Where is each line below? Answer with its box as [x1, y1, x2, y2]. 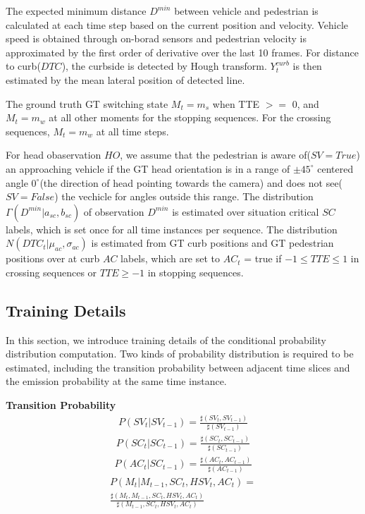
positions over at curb [6, 251, 100, 266]
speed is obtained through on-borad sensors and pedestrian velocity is [6, 31, 307, 46]
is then [292, 59, 322, 73]
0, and [292, 96, 319, 111]
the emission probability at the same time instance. [6, 374, 227, 388]
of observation [83, 204, 144, 219]
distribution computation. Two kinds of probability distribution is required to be [6, 346, 354, 361]
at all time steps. [96, 123, 169, 138]
